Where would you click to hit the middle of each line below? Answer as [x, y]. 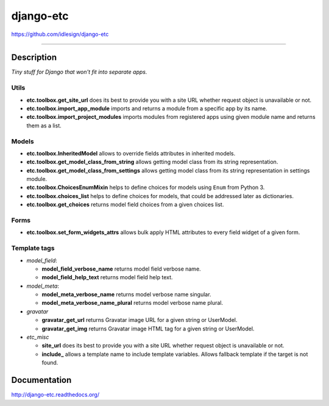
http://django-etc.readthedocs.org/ [55, 395]
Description [34, 58]
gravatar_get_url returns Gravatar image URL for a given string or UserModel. [140, 320]
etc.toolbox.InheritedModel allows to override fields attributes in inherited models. [131, 153]
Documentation [41, 380]
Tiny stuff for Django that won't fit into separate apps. [79, 72]
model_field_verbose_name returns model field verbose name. [121, 269]
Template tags [33, 248]
